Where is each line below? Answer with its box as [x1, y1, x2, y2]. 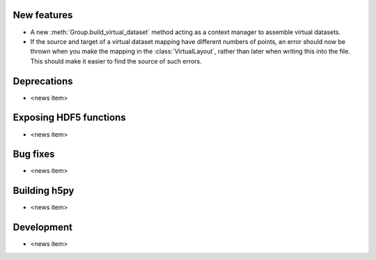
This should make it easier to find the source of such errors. [30, 56, 202, 66]
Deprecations [13, 75, 73, 87]
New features [13, 9, 73, 21]
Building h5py [13, 185, 75, 197]
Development [13, 222, 73, 234]
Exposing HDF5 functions [13, 112, 126, 123]
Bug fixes [13, 148, 55, 160]
